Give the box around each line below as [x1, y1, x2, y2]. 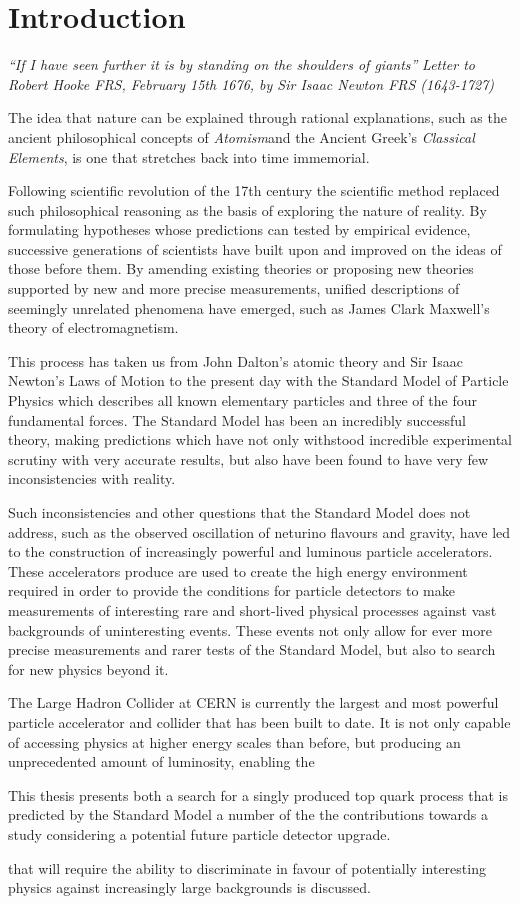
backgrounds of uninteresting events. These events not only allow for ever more [8, 619, 492, 640]
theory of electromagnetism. [8, 317, 179, 338]
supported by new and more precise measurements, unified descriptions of [8, 278, 460, 299]
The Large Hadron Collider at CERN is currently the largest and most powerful [8, 692, 499, 713]
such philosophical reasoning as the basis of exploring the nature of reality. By [8, 199, 487, 220]
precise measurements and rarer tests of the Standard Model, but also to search [8, 639, 496, 660]
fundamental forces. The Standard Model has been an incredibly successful [8, 409, 466, 430]
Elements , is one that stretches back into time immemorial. [8, 146, 370, 167]
